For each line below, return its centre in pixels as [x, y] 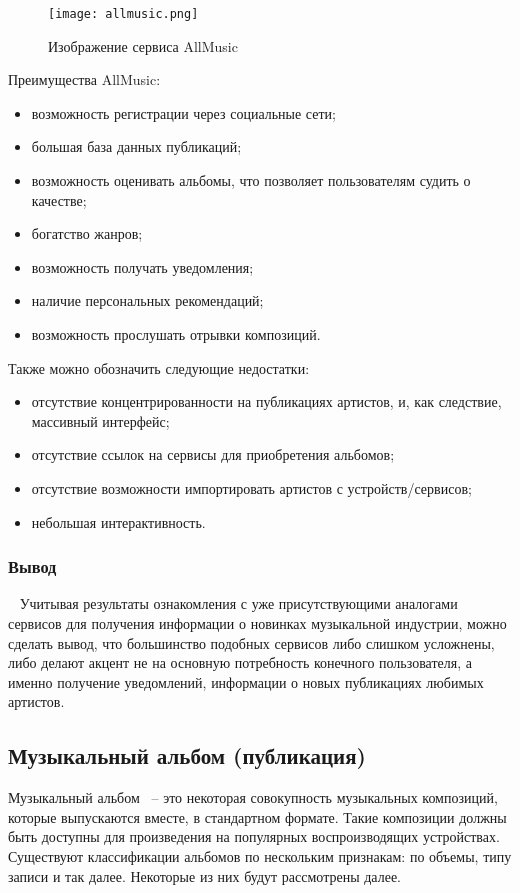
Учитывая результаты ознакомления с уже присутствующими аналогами [238, 603]
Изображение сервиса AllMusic [143, 45]
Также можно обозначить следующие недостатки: [159, 367]
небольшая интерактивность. [118, 521]
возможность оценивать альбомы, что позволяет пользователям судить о [251, 180]
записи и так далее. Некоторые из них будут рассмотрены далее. [204, 875]
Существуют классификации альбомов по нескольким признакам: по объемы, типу [260, 855]
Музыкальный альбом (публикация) [187, 755]
